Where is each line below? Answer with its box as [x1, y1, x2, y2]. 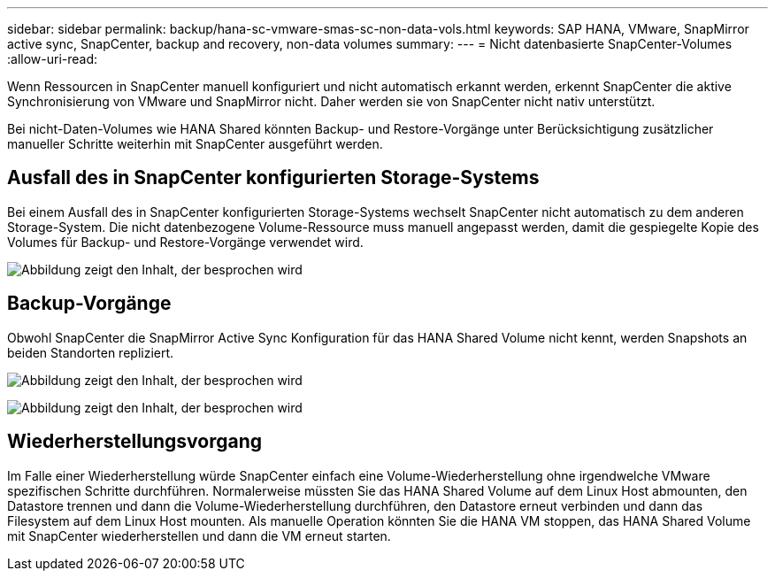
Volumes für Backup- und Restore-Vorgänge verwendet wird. [7, 234, 364, 250]
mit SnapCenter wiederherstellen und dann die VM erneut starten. [7, 528, 391, 543]
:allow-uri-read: [7, 51, 98, 66]
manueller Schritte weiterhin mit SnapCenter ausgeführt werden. [7, 136, 383, 151]
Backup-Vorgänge [7, 292, 172, 315]
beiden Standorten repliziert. [7, 344, 174, 360]
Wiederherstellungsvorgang [7, 430, 263, 453]
